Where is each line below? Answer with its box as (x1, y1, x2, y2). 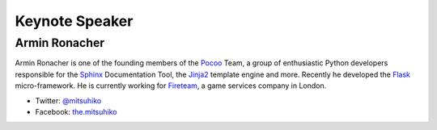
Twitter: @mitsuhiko (35, 95, 102, 105)
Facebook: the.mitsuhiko (35, 107, 117, 116)
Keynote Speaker (15, 12, 134, 30)
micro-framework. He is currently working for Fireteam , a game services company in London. (15, 81, 327, 90)
